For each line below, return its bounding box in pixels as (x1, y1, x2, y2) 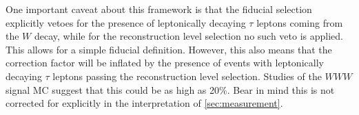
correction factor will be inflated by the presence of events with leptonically (6, 55, 324, 70)
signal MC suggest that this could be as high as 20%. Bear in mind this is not (6, 82, 335, 97)
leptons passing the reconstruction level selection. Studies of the (52, 68, 322, 83)
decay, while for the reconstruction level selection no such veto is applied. (34, 29, 344, 43)
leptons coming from (256, 15, 343, 29)
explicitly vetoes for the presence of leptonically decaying (6, 15, 246, 29)
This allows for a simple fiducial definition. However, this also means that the (6, 42, 332, 56)
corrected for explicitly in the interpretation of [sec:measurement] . (6, 96, 283, 110)
